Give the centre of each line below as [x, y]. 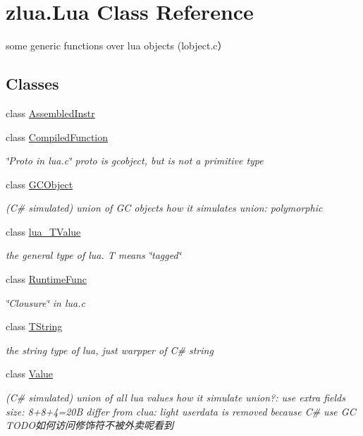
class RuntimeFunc [46, 279]
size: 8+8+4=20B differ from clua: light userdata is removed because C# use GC [181, 411]
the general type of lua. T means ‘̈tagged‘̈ [93, 255]
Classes [32, 84]
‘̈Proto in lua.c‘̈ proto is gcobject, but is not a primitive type [135, 161]
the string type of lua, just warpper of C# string [110, 350]
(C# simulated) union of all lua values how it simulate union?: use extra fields [176, 398]
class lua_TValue [43, 231]
